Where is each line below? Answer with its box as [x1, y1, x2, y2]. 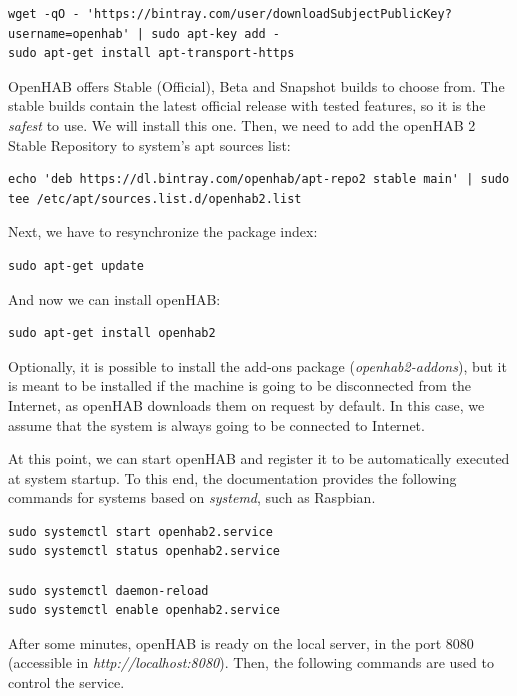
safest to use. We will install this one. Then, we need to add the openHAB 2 [8, 114, 476, 135]
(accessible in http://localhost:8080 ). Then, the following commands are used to [8, 652, 494, 673]
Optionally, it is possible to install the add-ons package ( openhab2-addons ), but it [8, 355, 507, 376]
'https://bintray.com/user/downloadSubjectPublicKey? [86, 7, 452, 21]
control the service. [8, 672, 125, 693]
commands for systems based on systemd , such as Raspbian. [8, 487, 376, 508]
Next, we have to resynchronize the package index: [8, 221, 318, 242]
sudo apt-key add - [151, 26, 281, 41]
